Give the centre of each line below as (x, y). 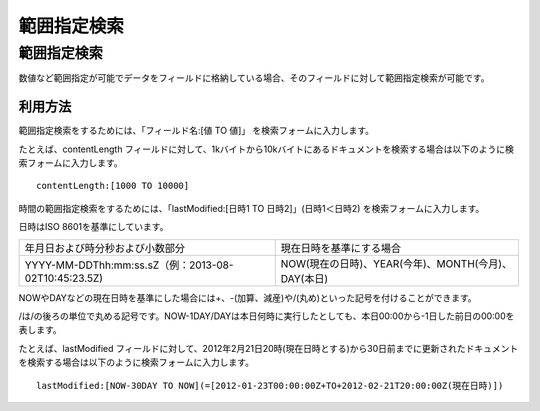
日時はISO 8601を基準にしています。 (93, 227)
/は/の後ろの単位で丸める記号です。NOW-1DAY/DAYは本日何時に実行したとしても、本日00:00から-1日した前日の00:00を (266, 316)
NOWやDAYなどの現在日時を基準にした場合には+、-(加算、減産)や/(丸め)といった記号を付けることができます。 (247, 297)
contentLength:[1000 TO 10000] (113, 186)
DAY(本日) (304, 278)
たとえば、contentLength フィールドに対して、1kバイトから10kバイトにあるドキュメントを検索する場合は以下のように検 (266, 149)
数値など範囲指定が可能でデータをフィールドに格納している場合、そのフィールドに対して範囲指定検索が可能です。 (254, 78)
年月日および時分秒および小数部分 (104, 248)
